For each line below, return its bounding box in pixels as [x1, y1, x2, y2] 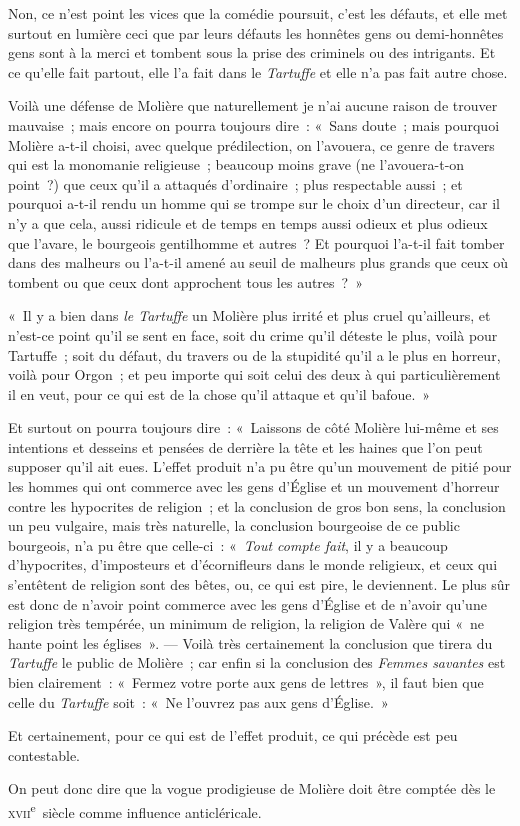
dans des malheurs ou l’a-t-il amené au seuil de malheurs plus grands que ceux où [8, 252, 508, 273]
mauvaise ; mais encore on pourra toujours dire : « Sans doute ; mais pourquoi [8, 114, 500, 135]
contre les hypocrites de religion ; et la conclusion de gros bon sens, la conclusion [8, 495, 506, 516]
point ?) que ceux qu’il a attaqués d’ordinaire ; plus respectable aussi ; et [8, 173, 463, 194]
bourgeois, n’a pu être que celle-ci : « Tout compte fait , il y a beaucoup [8, 534, 448, 555]
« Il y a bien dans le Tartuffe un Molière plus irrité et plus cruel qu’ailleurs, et [8, 305, 491, 326]
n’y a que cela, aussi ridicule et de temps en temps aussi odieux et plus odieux [8, 212, 488, 233]
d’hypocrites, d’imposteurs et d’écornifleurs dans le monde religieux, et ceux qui [8, 554, 498, 575]
